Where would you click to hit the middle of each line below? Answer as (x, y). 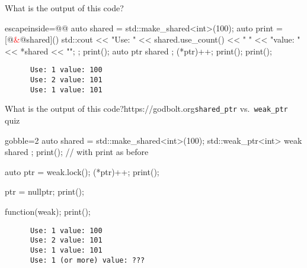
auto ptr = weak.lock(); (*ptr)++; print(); (82, 171)
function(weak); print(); (48, 211)
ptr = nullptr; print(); (44, 191)
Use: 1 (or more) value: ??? (87, 260)
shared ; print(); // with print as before (77, 152)
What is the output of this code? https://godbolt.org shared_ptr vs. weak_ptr (146, 109)
